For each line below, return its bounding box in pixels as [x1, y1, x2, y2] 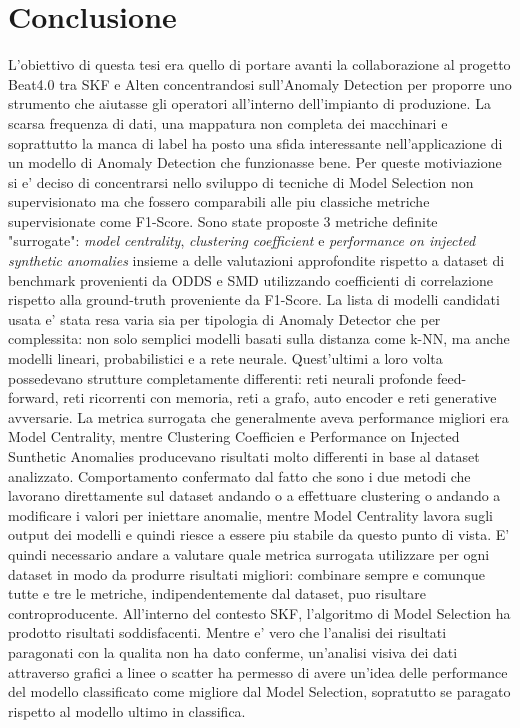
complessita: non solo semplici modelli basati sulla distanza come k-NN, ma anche [8, 328, 510, 349]
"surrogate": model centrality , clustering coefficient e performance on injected [8, 230, 476, 251]
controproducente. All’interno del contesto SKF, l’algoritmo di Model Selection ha [8, 602, 511, 623]
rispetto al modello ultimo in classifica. [8, 700, 246, 721]
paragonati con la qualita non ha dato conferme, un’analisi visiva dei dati [8, 641, 458, 662]
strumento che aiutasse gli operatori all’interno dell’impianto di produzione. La [8, 93, 491, 114]
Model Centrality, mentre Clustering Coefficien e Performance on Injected [8, 426, 460, 447]
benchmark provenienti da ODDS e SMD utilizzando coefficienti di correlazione [8, 269, 493, 290]
